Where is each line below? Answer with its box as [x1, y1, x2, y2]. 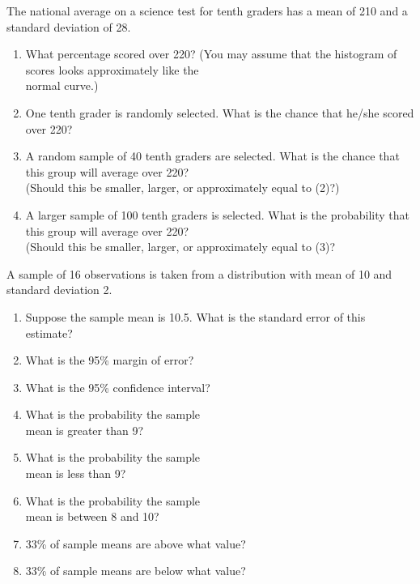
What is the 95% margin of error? [25, 352, 194, 369]
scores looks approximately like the [25, 61, 199, 78]
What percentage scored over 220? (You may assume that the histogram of [25, 45, 397, 62]
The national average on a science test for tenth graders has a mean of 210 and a [6, 2, 408, 19]
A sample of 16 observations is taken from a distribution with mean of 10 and [6, 265, 392, 282]
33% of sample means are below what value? [25, 562, 246, 579]
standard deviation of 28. [6, 18, 131, 35]
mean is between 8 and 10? [25, 508, 159, 525]
